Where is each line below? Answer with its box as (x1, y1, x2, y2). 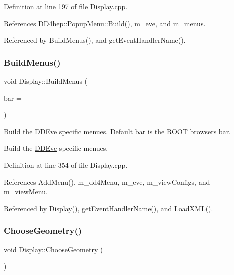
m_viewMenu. (4, 186, 48, 197)
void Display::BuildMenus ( (4, 76, 88, 86)
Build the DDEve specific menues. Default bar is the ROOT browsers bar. (4, 126, 231, 136)
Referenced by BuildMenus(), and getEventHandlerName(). (4, 35, 186, 45)
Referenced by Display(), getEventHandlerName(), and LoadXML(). (4, 203, 213, 213)
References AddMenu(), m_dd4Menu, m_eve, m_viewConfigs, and (4, 176, 210, 187)
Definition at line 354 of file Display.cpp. (4, 159, 128, 170)
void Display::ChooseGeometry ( (4, 244, 103, 254)
